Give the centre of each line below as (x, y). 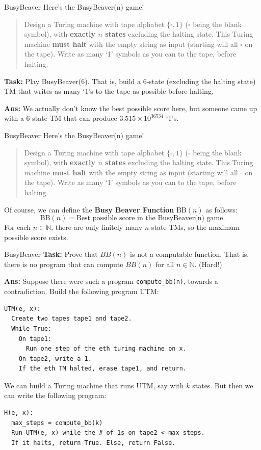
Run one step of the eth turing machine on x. (106, 349)
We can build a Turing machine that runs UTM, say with (94, 385)
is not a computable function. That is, (190, 254)
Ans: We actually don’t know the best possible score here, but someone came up (131, 108)
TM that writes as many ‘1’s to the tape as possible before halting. (109, 91)
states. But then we (223, 385)
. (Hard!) (208, 264)
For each (17, 227)
